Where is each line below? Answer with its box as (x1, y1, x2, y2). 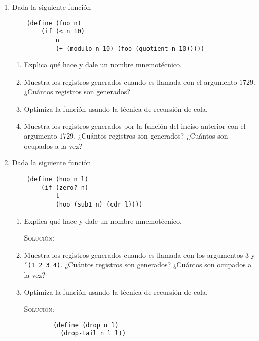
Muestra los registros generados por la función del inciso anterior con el (24, 120, 246, 131)
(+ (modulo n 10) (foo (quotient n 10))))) (55, 45, 205, 52)
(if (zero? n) (41, 184, 89, 191)
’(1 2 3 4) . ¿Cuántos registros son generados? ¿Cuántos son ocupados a (24, 259, 252, 270)
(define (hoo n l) (26, 175, 89, 183)
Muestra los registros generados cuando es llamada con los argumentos (24, 249, 243, 260)
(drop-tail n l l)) (60, 330, 126, 337)
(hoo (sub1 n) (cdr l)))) (55, 200, 143, 208)
